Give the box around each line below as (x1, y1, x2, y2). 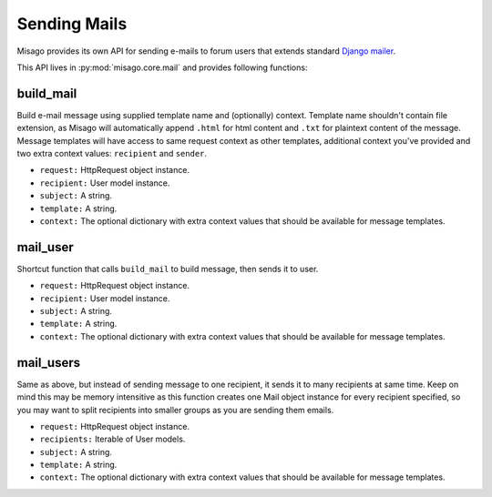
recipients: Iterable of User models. (39, 433, 186, 445)
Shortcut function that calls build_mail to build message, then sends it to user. (16, 263, 319, 274)
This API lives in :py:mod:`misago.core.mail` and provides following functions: (16, 62, 308, 73)
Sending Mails (16, 14, 128, 34)
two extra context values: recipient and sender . (16, 148, 208, 159)
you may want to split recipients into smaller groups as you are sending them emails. (16, 404, 334, 415)
